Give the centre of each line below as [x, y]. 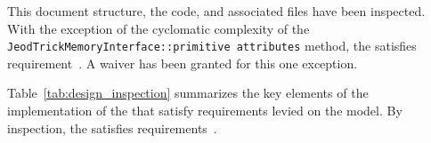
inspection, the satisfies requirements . [112, 127]
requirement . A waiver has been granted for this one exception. [183, 63]
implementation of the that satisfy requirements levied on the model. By [205, 111]
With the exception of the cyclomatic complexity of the [159, 28]
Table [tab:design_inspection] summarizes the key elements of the [188, 93]
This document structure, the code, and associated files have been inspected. [216, 11]
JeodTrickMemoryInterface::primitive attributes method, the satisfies [212, 46]
